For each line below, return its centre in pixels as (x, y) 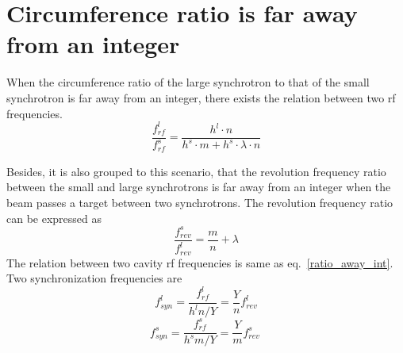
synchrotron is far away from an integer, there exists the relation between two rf (201, 97)
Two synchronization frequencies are (94, 278)
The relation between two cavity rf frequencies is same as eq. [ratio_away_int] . (200, 262)
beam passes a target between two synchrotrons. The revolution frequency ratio (200, 203)
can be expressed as (54, 218)
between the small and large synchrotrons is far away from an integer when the (199, 187)
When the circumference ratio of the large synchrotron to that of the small (188, 82)
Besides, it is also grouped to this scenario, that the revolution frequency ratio (196, 171)
